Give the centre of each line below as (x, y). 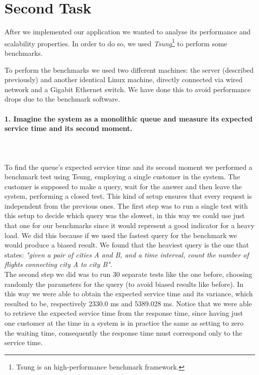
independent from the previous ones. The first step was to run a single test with (126, 205)
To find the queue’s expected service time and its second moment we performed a (129, 167)
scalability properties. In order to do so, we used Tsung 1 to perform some (116, 42)
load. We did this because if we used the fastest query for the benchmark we (121, 235)
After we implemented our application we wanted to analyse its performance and (128, 32)
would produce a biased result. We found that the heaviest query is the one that (127, 245)
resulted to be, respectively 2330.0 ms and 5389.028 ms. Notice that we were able (128, 303)
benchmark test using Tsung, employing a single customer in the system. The (122, 177)
